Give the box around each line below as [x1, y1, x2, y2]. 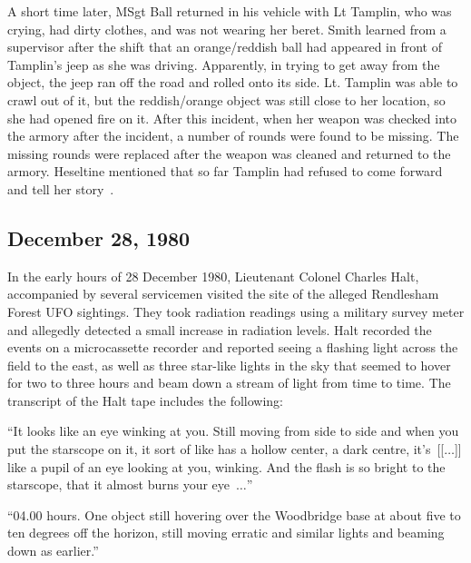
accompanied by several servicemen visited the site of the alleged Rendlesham [7, 284, 439, 303]
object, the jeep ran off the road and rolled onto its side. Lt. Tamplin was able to [7, 73, 458, 92]
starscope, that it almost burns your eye [7, 475, 231, 494]
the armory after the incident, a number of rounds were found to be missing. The [7, 126, 459, 145]
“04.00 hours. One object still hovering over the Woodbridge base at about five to [7, 505, 461, 524]
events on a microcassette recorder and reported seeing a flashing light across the [7, 338, 458, 357]
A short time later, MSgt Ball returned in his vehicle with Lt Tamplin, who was [7, 2, 452, 20]
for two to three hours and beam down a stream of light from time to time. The [7, 373, 451, 392]
